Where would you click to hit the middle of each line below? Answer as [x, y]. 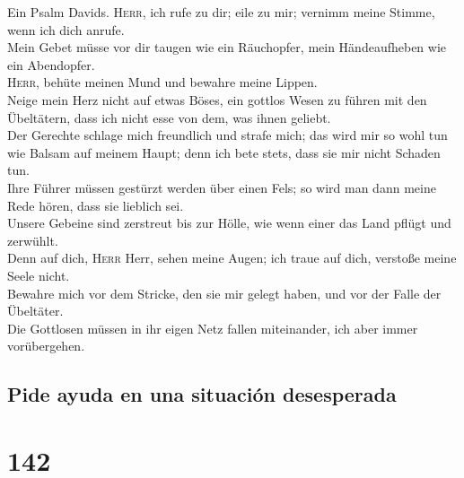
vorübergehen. [46, 346]
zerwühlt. [33, 240]
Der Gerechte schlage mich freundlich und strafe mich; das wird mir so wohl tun [228, 135]
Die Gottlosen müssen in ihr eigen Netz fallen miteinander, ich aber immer [213, 328]
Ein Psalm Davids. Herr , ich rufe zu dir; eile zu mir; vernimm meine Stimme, [221, 12]
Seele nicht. [39, 275]
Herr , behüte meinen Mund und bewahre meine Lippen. [162, 82]
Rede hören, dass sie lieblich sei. [96, 205]
